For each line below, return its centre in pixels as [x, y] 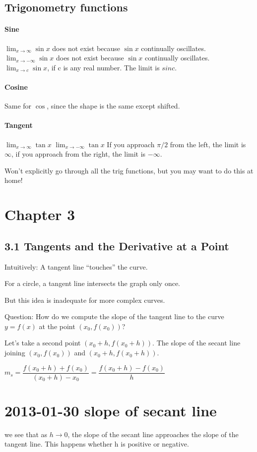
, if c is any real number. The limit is [103, 67]
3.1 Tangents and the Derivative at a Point [117, 246]
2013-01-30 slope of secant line [111, 410]
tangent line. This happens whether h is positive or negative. [97, 444]
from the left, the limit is [208, 144]
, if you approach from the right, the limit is [79, 154]
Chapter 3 [40, 214]
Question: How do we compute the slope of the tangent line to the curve [114, 316]
